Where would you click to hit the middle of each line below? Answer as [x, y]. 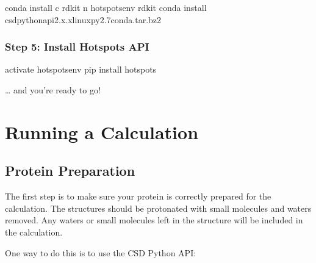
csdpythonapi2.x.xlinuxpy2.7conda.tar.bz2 [83, 19]
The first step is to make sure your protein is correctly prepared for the [138, 196]
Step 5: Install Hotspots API [77, 47]
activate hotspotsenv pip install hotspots [81, 69]
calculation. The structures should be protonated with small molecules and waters [158, 208]
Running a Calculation [102, 131]
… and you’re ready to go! [53, 90]
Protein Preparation [70, 171]
